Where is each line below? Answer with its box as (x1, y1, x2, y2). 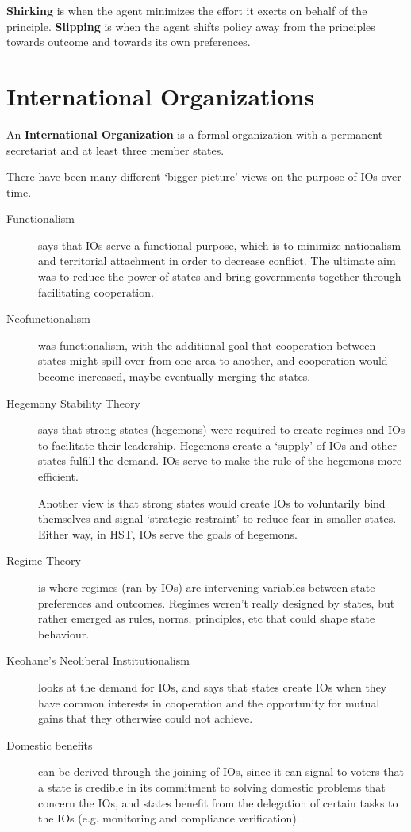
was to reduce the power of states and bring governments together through (38, 268, 401, 285)
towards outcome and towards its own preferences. (6, 33, 251, 50)
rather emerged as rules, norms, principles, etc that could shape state (38, 610, 375, 627)
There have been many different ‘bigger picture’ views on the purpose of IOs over (6, 168, 401, 185)
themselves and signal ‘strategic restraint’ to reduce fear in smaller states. (38, 510, 397, 527)
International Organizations (6, 79, 315, 112)
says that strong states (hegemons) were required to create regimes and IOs (38, 421, 405, 438)
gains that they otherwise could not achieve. (38, 710, 253, 727)
